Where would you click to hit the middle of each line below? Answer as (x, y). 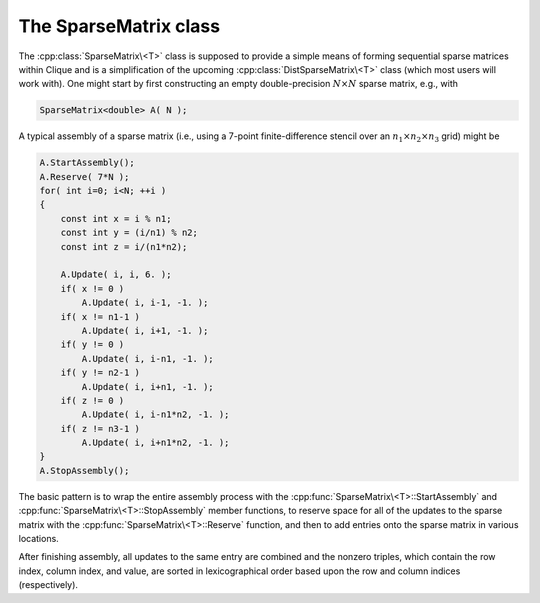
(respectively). (48, 585)
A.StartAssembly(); (87, 163)
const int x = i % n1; (116, 218)
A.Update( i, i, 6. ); (116, 274)
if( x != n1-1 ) (100, 316)
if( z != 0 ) (92, 400)
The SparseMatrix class (119, 26)
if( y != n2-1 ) (100, 373)
